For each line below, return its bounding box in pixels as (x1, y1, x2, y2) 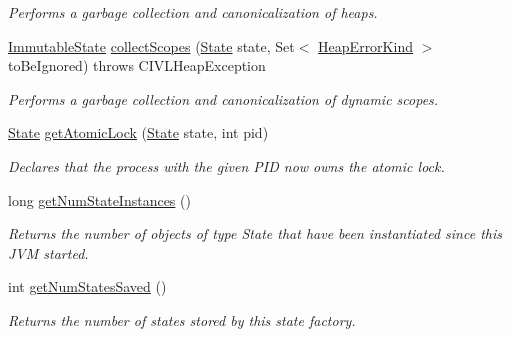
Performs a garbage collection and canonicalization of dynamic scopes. (8, 88, 439, 109)
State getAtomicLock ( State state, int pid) (8, 122, 269, 143)
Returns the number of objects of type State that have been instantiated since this (8, 223, 502, 244)
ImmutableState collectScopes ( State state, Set (8, 35, 295, 56)
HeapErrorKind (318, 35, 413, 56)
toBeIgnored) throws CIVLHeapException (8, 55, 266, 76)
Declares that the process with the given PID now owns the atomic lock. (8, 155, 445, 176)
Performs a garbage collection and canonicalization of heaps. (8, 2, 378, 22)
